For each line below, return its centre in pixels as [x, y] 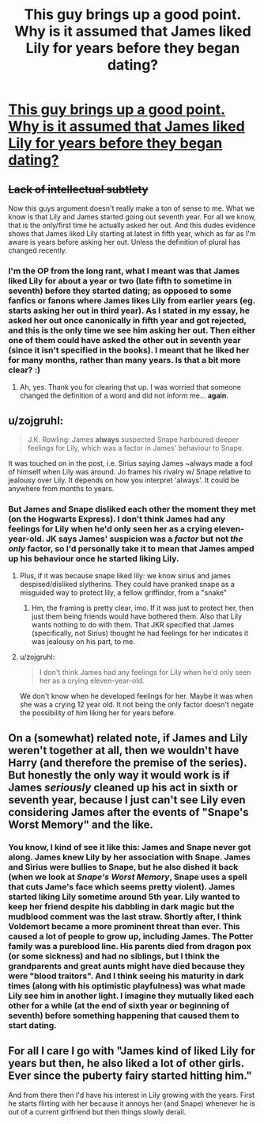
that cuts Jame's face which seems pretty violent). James [122, 886]
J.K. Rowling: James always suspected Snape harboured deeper [133, 440]
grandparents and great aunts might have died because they [127, 966]
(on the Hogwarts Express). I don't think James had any [117, 519]
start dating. [32, 1025]
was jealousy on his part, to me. [83, 642]
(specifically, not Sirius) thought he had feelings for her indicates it [140, 633]
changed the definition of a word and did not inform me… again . [124, 396]
